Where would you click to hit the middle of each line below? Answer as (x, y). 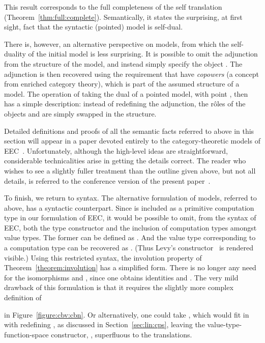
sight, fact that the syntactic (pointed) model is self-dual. (94, 27)
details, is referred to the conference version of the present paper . (107, 180)
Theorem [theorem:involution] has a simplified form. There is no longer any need (130, 267)
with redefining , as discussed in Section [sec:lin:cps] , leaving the (105, 324)
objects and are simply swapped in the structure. (80, 113)
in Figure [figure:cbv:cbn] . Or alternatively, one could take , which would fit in (127, 314)
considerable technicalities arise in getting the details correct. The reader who (125, 161)
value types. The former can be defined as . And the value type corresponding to (130, 237)
